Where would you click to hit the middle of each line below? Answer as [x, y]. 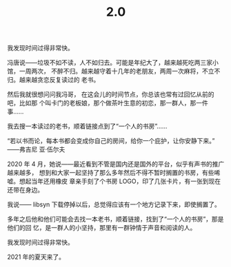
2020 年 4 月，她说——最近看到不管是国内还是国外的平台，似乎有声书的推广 [116, 164]
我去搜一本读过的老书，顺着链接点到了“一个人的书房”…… [87, 126]
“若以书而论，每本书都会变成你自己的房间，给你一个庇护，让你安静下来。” [111, 141]
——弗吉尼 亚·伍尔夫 [36, 149]
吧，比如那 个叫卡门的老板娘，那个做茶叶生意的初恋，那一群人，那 [102, 103]
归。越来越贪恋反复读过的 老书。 [53, 80]
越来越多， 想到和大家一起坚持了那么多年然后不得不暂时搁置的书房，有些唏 [114, 173]
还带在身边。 [25, 190]
